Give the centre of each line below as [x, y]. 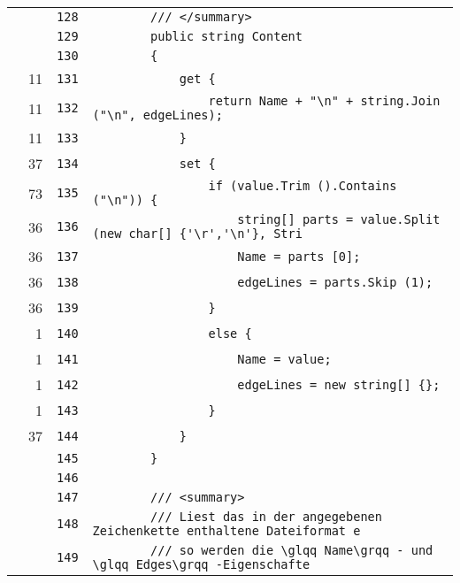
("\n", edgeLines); [157, 115]
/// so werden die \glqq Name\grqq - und [292, 550]
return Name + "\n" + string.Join [324, 101]
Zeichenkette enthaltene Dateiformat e [226, 531]
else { [230, 333]
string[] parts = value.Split [339, 219]
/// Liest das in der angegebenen [266, 517]
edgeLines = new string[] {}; [339, 384]
